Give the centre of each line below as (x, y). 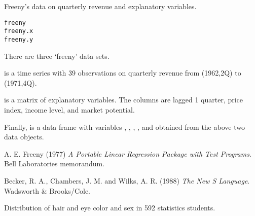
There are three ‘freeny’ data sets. (57, 56)
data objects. (24, 137)
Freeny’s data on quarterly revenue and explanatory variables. (100, 6)
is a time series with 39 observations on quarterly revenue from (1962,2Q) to (123, 73)
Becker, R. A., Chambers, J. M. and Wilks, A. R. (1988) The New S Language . (127, 180)
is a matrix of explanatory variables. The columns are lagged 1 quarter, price (124, 100)
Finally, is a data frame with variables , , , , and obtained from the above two (124, 127)
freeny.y (19, 39)
